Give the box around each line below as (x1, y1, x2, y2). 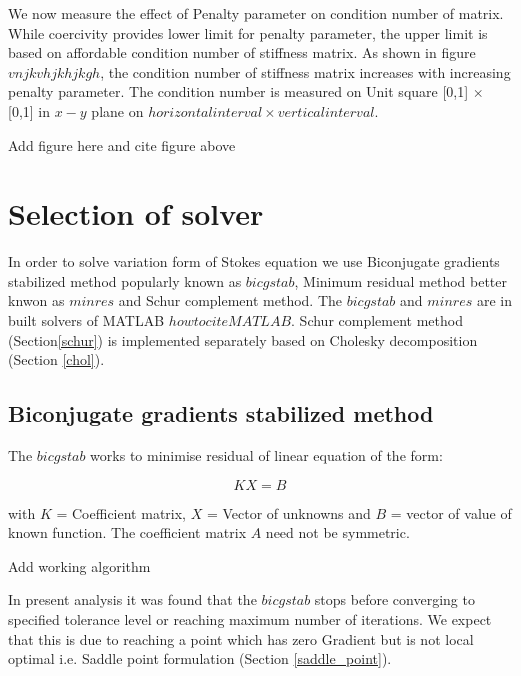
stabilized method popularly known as (8, 270, 242, 291)
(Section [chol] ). (8, 349, 105, 370)
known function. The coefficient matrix (8, 522, 247, 543)
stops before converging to (314, 589, 475, 610)
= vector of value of (390, 502, 512, 523)
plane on (91, 100, 144, 121)
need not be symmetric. (265, 522, 410, 543)
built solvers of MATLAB (8, 310, 165, 331)
